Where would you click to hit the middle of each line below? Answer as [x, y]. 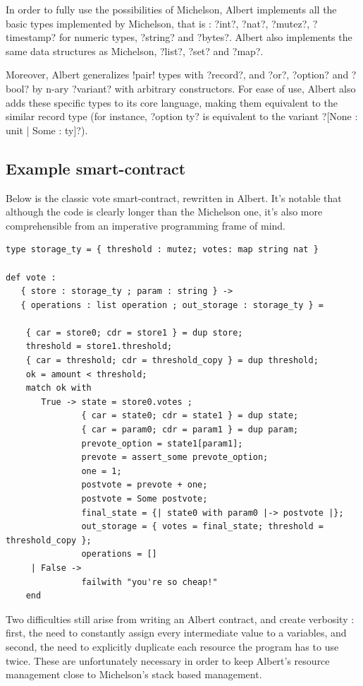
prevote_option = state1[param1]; [162, 443]
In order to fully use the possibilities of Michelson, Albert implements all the [171, 9]
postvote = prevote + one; [144, 485]
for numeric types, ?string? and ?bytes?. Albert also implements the [205, 37]
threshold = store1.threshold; [99, 347]
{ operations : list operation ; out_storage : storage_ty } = [172, 305]
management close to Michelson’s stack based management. [134, 674]
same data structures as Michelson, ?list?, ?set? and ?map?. [135, 51]
